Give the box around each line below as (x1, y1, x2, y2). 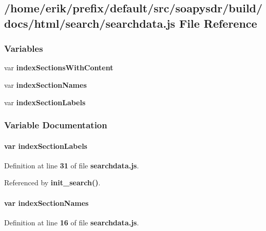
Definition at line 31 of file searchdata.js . (4, 160, 139, 170)
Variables (4, 42, 43, 55)
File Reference (179, 15, 257, 31)
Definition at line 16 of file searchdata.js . (4, 217, 139, 227)
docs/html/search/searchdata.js (4, 15, 176, 31)
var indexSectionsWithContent (4, 62, 113, 73)
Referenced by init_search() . (4, 177, 101, 188)
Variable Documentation (4, 119, 107, 131)
